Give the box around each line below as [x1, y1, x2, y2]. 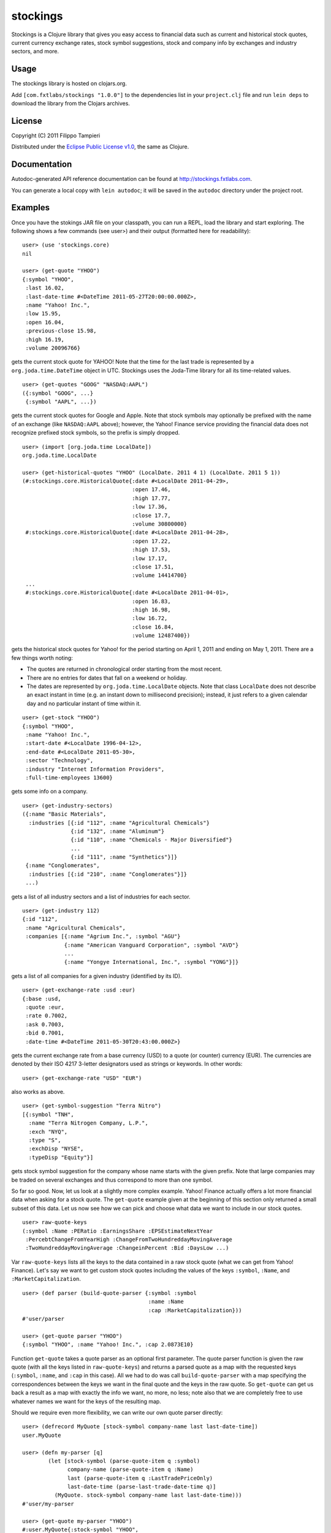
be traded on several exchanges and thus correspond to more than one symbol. [11, 1176, 213, 1183]
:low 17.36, [132, 503, 168, 510]
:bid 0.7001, [25, 1030, 64, 1036]
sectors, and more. [11, 48, 59, 55]
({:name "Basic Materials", [22, 811, 107, 818]
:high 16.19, [25, 336, 64, 343]
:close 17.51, [132, 563, 175, 570]
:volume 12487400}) [132, 632, 191, 639]
